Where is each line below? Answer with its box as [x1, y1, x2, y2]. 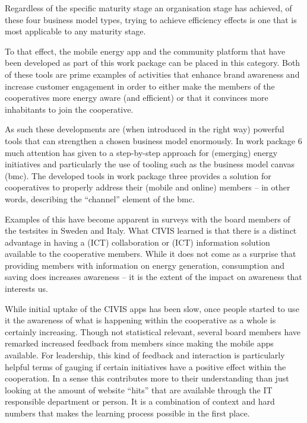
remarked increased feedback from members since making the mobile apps [5, 337, 274, 349]
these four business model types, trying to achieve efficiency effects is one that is [5, 13, 297, 26]
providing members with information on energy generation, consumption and [5, 259, 284, 271]
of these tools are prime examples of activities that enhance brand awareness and [5, 68, 300, 80]
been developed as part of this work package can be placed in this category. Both [5, 56, 300, 69]
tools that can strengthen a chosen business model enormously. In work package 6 [5, 134, 302, 147]
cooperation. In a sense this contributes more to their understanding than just [5, 372, 289, 384]
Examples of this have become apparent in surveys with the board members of [5, 212, 290, 225]
